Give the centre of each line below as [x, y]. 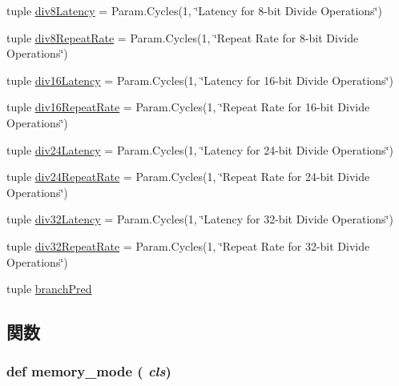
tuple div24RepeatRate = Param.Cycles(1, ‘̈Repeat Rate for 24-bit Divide [188, 177]
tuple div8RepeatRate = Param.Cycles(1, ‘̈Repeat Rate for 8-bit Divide [183, 37]
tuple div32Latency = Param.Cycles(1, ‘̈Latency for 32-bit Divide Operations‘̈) [200, 219]
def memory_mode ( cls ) [89, 371]
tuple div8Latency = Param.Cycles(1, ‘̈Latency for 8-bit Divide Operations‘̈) [194, 10]
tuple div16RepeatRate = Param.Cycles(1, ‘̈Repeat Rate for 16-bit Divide [188, 107]
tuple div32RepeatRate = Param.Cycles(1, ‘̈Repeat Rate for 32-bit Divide [188, 245]
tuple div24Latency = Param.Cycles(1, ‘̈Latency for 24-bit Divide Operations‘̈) [200, 149]
